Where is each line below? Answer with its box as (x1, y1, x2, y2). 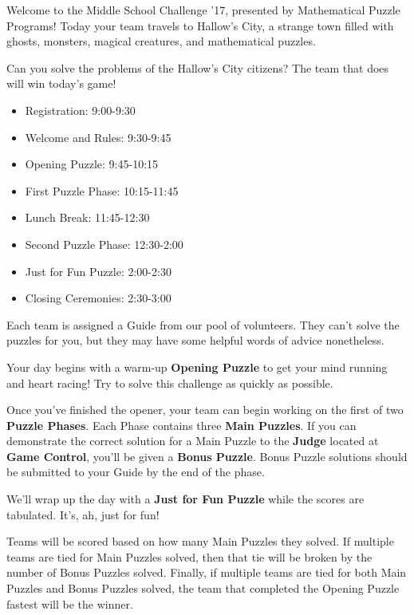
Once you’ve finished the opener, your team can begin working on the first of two (6, 401, 404, 418)
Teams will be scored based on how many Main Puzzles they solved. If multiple (6, 533, 394, 550)
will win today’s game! (6, 75, 116, 92)
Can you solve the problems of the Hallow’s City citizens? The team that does (6, 59, 389, 76)
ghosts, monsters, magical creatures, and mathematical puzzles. (6, 33, 316, 49)
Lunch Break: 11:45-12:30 (25, 209, 150, 226)
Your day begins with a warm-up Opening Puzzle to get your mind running (6, 358, 388, 375)
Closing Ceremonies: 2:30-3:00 (25, 290, 172, 306)
